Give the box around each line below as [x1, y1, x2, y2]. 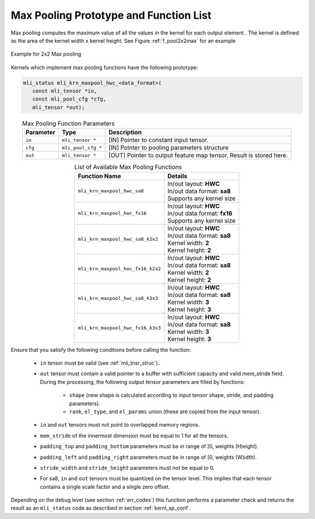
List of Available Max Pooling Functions [74, 163, 182, 171]
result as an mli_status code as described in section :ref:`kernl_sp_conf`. [10, 504, 191, 511]
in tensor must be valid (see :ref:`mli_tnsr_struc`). [40, 359, 160, 366]
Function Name [78, 172, 121, 180]
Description [108, 129, 142, 137]
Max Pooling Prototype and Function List [10, 9, 212, 22]
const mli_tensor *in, [32, 88, 97, 95]
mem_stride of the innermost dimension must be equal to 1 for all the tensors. [40, 432, 229, 439]
